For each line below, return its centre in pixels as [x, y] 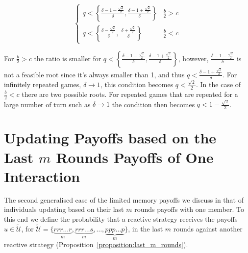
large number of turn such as [47, 104]
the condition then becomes [153, 104]
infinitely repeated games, [43, 84]
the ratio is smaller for [68, 58]
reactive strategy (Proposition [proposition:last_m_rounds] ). [96, 244]
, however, [193, 58]
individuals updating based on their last [64, 209]
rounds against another [208, 228]
